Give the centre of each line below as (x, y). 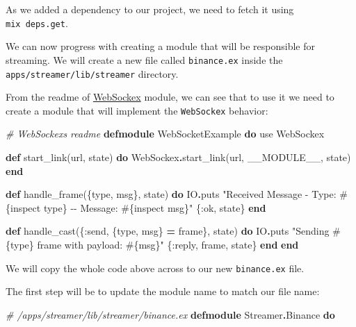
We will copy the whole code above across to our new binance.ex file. (155, 268)
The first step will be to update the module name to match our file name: (163, 291)
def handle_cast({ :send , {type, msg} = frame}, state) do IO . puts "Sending (168, 231)
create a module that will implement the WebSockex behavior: (137, 110)
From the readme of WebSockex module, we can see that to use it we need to (170, 97)
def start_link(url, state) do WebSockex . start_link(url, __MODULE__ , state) (178, 157)
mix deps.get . (37, 23)
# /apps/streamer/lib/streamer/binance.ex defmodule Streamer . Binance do (170, 314)
